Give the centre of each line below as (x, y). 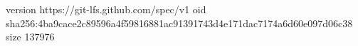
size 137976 (30, 37)
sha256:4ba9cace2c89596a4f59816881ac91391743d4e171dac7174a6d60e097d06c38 (179, 23)
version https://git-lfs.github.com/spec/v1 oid (106, 9)
